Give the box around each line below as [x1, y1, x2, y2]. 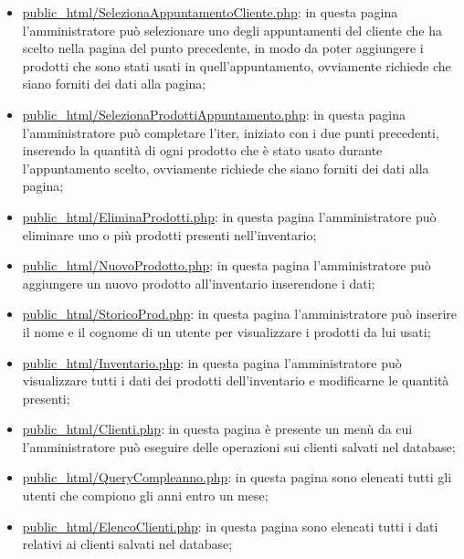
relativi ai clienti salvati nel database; [22, 534, 233, 554]
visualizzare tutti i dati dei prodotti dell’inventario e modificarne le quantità [22, 371, 449, 390]
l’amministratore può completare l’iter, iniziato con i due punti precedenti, [22, 122, 439, 142]
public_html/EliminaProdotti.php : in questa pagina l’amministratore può [22, 206, 437, 226]
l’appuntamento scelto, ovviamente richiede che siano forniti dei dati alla [22, 158, 429, 177]
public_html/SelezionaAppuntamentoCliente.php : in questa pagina [22, 3, 398, 21]
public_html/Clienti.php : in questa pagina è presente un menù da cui [22, 419, 413, 438]
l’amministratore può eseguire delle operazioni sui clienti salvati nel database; [22, 437, 456, 456]
